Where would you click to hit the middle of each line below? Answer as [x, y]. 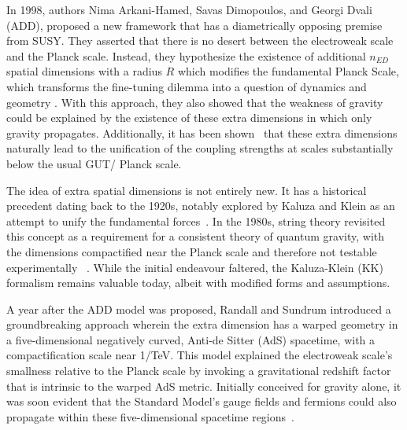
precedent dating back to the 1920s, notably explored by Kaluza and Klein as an [201, 206]
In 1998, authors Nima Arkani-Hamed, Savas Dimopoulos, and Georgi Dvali [189, 9]
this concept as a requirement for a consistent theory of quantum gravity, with [196, 236]
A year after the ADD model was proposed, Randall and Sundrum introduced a [199, 309]
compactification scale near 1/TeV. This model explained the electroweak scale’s [200, 355]
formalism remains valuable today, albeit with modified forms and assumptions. [198, 283]
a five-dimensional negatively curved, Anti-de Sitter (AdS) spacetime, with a [191, 339]
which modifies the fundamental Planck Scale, [288, 71]
